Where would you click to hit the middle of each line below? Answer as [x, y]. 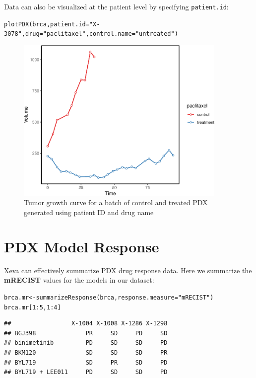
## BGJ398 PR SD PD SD [86, 333]
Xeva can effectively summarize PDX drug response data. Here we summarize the [128, 270]
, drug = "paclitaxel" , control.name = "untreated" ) [100, 34]
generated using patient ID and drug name [89, 212]
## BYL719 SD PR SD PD [86, 362]
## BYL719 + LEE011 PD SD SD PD [86, 372]
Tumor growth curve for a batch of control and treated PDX [116, 202]
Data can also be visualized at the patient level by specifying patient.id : [116, 6]
